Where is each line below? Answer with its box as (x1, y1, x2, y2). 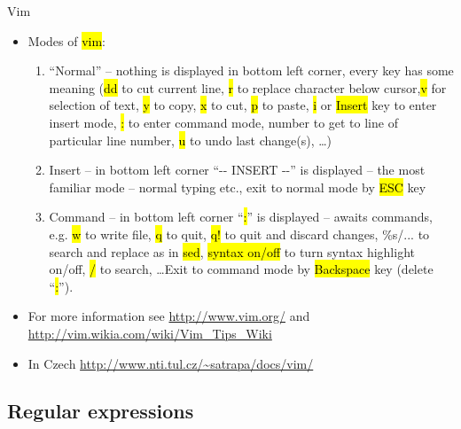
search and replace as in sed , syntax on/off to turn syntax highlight (49, 242, 415, 261)
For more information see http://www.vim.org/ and (27, 307, 310, 325)
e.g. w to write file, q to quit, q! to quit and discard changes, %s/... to (49, 224, 430, 243)
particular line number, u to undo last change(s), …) (49, 130, 332, 149)
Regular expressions (7, 397, 194, 425)
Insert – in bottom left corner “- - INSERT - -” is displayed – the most (49, 160, 426, 179)
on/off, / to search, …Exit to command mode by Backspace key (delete (49, 260, 434, 278)
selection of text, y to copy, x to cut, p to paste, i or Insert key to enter (49, 96, 437, 114)
